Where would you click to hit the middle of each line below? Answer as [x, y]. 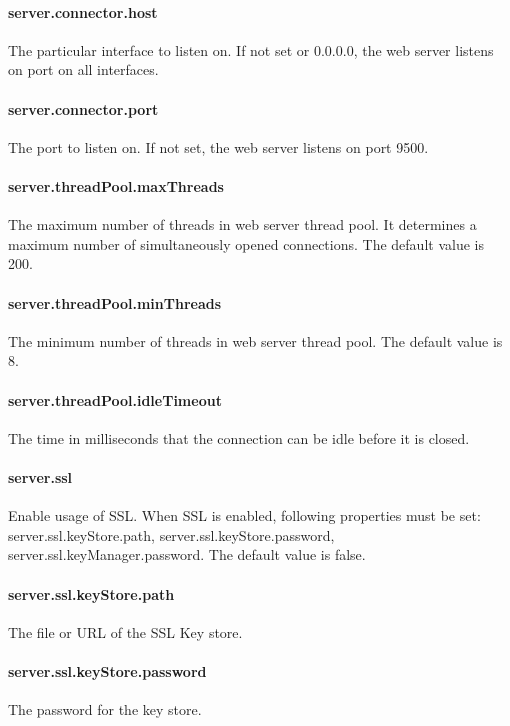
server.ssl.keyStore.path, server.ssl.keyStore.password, [171, 534]
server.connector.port [83, 108]
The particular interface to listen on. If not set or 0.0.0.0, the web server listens [251, 49]
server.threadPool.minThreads [115, 302]
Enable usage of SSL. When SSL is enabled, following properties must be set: [244, 515]
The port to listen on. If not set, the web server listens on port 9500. [218, 146]
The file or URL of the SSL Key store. [125, 631]
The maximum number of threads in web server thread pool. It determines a [242, 224]
